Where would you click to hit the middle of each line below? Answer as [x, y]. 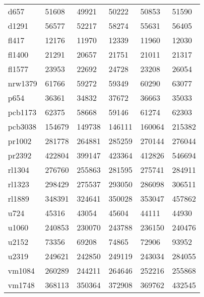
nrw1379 [23, 83]
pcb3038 [22, 126]
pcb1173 [22, 112]
